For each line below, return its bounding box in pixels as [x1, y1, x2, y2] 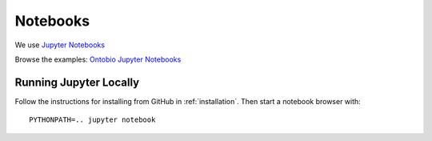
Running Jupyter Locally [14, 75, 140, 89]
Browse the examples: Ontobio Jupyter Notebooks [14, 54, 182, 64]
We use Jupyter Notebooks [14, 40, 106, 50]
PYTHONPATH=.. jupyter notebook [29, 115, 156, 124]
